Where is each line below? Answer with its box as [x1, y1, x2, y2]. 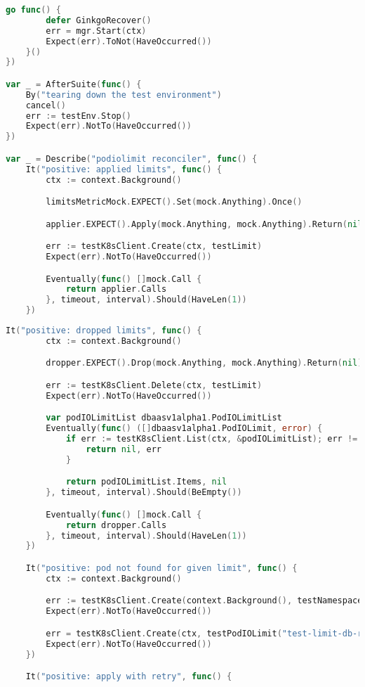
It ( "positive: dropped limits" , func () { [6, 326, 202, 336]
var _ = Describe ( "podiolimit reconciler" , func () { [6, 153, 258, 164]
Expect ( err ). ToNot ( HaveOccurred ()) [46, 36, 212, 46]
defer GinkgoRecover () [46, 15, 152, 25]
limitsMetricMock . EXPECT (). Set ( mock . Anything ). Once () [46, 197, 303, 207]
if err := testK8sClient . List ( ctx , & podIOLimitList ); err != [65, 434, 358, 444]
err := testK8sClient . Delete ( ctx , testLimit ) [46, 380, 263, 390]
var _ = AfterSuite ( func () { [6, 79, 142, 89]
